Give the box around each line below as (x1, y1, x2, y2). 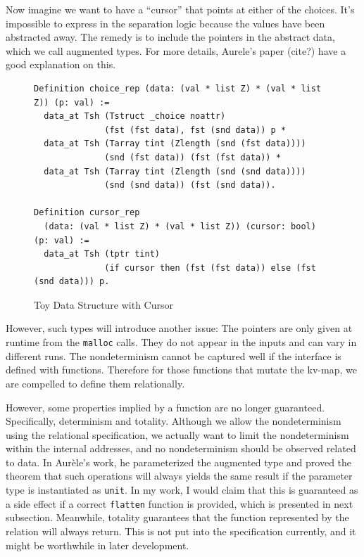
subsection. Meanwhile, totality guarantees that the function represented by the (6, 510, 349, 525)
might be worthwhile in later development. (6, 537, 189, 552)
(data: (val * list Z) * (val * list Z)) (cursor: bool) (44, 221, 316, 231)
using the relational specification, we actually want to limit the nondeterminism (6, 427, 349, 442)
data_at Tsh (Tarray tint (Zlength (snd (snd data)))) (44, 166, 306, 177)
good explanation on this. (6, 57, 116, 72)
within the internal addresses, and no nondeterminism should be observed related (6, 441, 356, 456)
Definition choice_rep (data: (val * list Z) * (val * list (34, 83, 322, 94)
